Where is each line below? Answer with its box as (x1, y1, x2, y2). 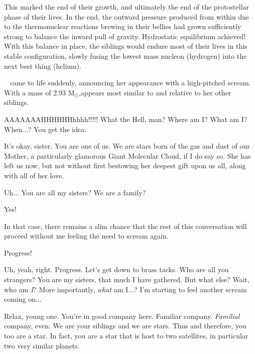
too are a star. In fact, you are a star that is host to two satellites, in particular (4, 330, 248, 341)
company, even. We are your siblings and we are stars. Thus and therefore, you (4, 320, 246, 331)
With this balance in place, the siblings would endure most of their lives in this (4, 41, 247, 51)
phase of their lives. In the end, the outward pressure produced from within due (4, 11, 249, 22)
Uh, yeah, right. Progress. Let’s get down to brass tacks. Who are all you (4, 264, 229, 275)
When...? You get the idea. (4, 124, 87, 134)
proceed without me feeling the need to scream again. (4, 230, 169, 241)
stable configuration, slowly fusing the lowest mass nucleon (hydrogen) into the (4, 50, 247, 61)
